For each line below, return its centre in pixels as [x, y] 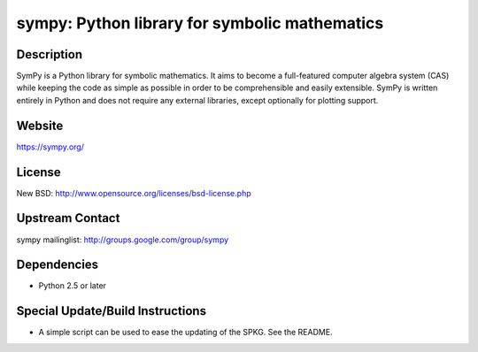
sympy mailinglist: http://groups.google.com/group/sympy [123, 240]
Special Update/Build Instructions [112, 311]
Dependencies [58, 265]
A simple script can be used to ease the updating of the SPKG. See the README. [185, 333]
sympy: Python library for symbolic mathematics [200, 23]
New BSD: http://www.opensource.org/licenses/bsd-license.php [134, 193]
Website [40, 125]
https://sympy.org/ [50, 147]
